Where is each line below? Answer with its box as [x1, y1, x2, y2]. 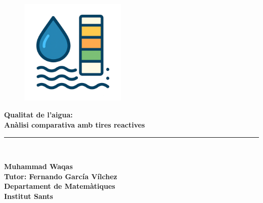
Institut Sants [4, 190, 53, 201]
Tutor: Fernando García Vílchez [4, 171, 117, 181]
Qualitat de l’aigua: [4, 109, 73, 120]
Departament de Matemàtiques [4, 181, 115, 191]
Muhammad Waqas [4, 161, 73, 172]
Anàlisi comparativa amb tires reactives [4, 119, 145, 130]
